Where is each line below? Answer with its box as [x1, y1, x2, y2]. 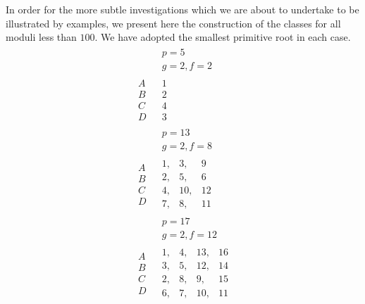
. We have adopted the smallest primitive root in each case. [94, 30, 351, 44]
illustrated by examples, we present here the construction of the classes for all [6, 15, 341, 30]
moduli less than [6, 30, 77, 44]
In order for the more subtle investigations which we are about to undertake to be [6, 2, 359, 16]
